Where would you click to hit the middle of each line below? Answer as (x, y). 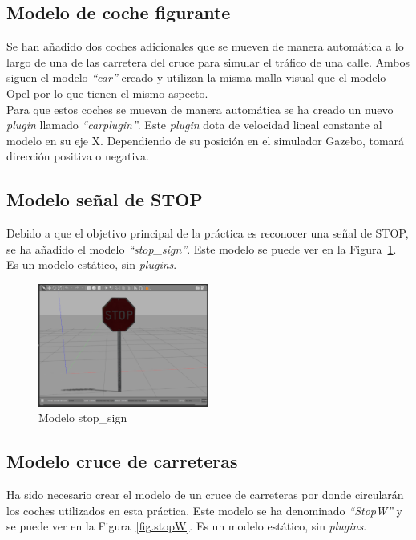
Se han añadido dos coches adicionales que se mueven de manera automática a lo (205, 46)
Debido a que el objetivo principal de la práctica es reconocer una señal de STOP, (208, 233)
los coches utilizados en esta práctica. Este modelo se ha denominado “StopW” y (204, 510)
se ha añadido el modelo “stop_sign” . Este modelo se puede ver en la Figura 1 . (202, 248)
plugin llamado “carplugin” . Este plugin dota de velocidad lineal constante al (194, 125)
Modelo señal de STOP (105, 199)
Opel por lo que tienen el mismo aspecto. (107, 93)
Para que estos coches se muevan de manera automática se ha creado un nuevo (200, 109)
